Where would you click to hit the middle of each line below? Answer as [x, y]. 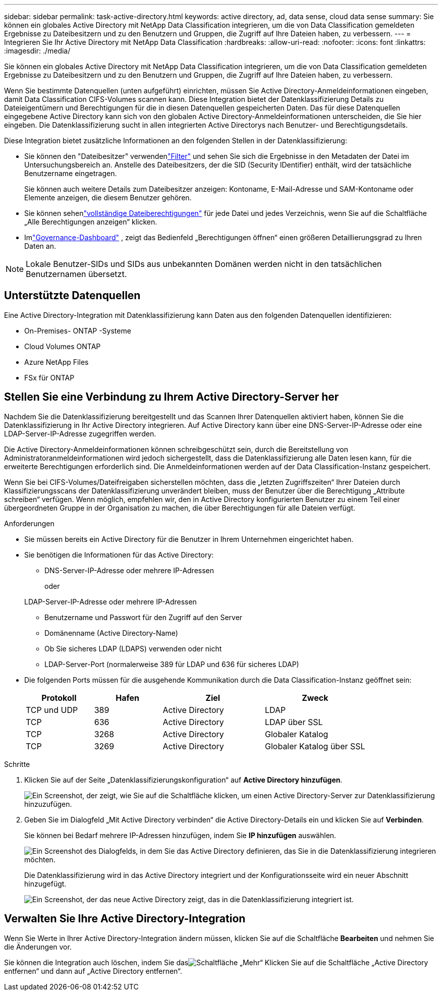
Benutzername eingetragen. [71, 173]
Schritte [17, 764]
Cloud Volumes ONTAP [63, 346]
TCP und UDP [52, 710]
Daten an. [40, 246]
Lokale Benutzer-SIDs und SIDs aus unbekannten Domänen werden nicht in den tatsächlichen [204, 264]
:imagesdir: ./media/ [37, 51]
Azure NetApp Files [57, 362]
